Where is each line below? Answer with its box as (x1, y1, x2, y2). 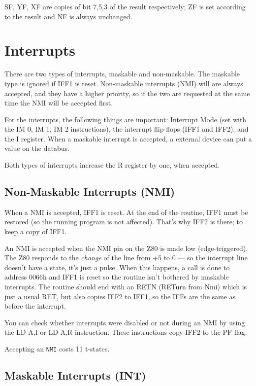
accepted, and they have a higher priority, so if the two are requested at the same (4, 88, 250, 98)
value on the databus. (4, 143, 69, 153)
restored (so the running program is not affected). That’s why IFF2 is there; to (4, 216, 243, 227)
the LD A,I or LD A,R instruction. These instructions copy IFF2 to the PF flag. (4, 327, 247, 337)
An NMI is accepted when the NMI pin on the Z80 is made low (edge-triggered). (4, 243, 248, 253)
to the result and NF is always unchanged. (4, 11, 132, 21)
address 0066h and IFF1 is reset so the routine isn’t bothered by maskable (4, 272, 229, 282)
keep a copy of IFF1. (4, 226, 67, 237)
